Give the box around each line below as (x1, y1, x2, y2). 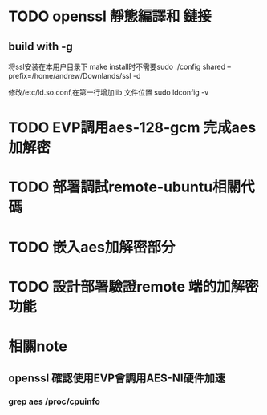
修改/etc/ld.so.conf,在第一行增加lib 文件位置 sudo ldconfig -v (8, 87, 209, 97)
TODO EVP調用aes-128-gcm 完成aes (8, 119, 257, 137)
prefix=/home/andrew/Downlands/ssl (8, 71, 131, 80)
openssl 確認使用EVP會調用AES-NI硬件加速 (8, 372, 226, 385)
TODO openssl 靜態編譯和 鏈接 (8, 7, 212, 26)
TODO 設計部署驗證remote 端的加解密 (8, 277, 259, 296)
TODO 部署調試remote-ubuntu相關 (8, 178, 241, 196)
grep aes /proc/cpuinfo (8, 396, 100, 407)
